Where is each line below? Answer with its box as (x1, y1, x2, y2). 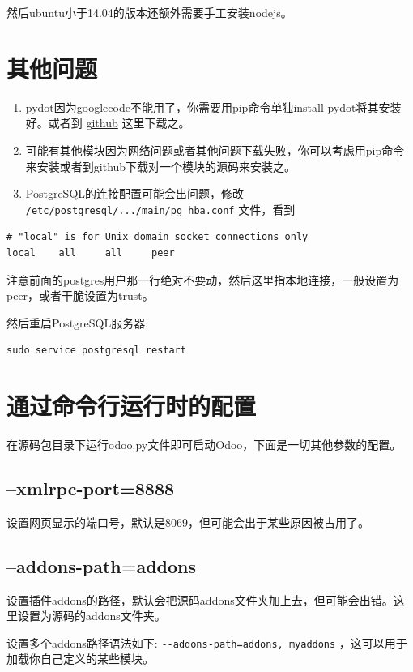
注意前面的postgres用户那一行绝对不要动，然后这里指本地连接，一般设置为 (6, 271, 399, 288)
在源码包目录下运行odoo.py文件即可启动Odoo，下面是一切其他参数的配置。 (6, 436, 402, 453)
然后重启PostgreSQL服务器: (6, 314, 149, 331)
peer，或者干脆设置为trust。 (6, 287, 154, 304)
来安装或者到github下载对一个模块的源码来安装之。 (25, 157, 296, 174)
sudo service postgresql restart (6, 345, 186, 357)
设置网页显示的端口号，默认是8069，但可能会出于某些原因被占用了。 (6, 513, 369, 530)
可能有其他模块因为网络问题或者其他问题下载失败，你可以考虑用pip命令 (25, 141, 405, 158)
